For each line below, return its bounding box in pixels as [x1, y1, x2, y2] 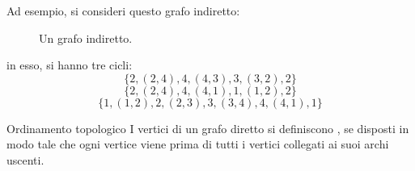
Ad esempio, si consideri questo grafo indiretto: [6, 2, 240, 19]
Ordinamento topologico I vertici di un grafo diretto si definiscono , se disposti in [6, 119, 409, 136]
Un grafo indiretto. [39, 29, 133, 46]
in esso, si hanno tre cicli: [6, 56, 133, 73]
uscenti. [6, 151, 44, 168]
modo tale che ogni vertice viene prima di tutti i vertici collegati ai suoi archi [6, 136, 389, 152]
